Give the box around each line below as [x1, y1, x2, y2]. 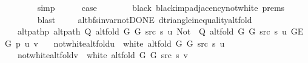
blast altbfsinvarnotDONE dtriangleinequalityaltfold [37, 13, 252, 25]
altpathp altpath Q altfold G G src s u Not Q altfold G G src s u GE [17, 25, 304, 38]
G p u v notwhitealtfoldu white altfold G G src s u [5, 36, 225, 49]
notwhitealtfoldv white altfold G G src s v [17, 48, 188, 61]
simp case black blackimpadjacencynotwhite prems [37, 1, 285, 13]
